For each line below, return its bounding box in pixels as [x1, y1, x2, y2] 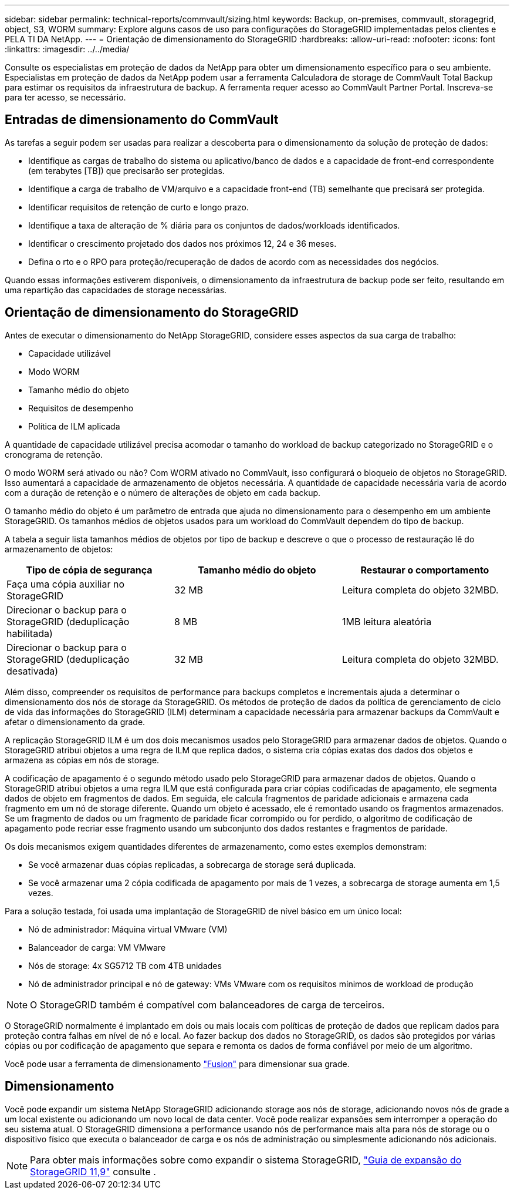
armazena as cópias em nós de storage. [5, 754, 160, 765]
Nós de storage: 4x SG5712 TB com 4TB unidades [28, 960, 222, 971]
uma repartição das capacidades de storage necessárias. [5, 284, 227, 295]
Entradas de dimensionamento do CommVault [5, 112, 279, 128]
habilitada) [6, 627, 53, 639]
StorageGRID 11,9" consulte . [30, 1165, 156, 1178]
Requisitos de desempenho [28, 403, 134, 413]
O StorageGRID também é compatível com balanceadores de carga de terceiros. [30, 998, 385, 1011]
